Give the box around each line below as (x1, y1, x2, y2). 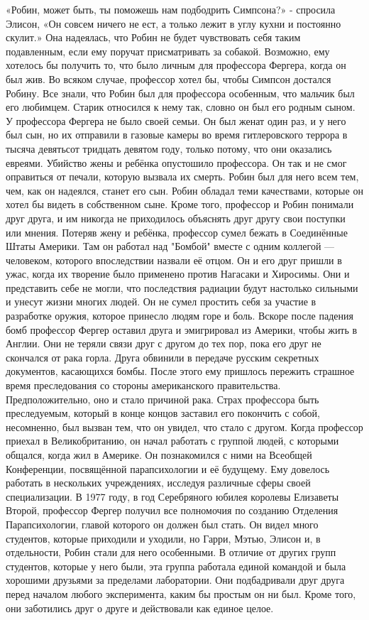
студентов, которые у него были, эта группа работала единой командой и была (6, 558, 346, 573)
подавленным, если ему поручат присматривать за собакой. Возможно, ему (6, 43, 330, 58)
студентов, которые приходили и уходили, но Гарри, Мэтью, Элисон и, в (6, 531, 321, 545)
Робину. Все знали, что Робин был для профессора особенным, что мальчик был (6, 85, 355, 100)
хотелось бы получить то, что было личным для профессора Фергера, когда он (6, 58, 346, 72)
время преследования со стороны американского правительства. (6, 378, 281, 393)
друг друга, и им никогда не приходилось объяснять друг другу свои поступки (6, 210, 346, 225)
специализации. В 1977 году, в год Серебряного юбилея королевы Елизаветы (6, 489, 339, 504)
